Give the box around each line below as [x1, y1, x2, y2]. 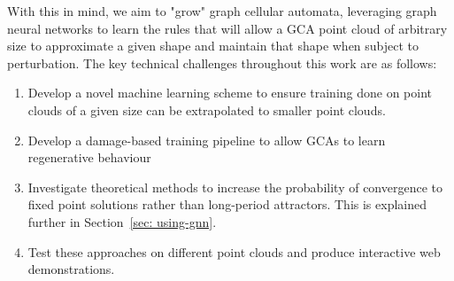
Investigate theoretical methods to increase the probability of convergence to [27, 177, 442, 196]
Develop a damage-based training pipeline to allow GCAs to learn [27, 130, 386, 149]
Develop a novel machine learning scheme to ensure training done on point [27, 83, 433, 102]
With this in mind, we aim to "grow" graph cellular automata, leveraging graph [7, 2, 437, 20]
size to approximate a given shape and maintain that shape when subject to [7, 36, 419, 55]
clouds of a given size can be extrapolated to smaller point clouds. [27, 100, 386, 119]
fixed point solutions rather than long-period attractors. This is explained [27, 195, 427, 214]
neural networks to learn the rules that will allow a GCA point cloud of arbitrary [7, 19, 448, 37]
